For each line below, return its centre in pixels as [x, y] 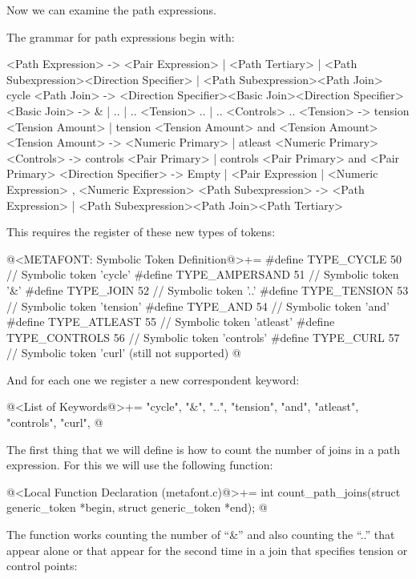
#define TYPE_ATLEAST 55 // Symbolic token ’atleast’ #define [171, 322]
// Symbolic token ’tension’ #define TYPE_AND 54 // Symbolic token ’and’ [198, 306]
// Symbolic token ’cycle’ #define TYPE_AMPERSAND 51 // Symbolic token [203, 274]
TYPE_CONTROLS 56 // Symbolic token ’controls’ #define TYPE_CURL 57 [203, 337]
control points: [42, 566]
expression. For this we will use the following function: [140, 465]
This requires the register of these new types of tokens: [141, 232]
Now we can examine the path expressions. [111, 10]
